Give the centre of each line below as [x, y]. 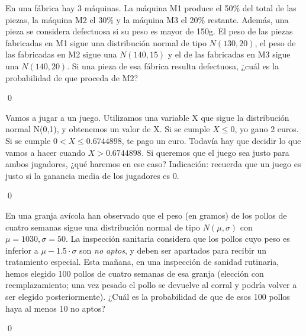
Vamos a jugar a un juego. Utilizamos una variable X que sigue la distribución [147, 117]
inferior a [22, 250]
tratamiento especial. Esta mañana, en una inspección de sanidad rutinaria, [142, 262]
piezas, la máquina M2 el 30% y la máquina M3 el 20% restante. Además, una [147, 19]
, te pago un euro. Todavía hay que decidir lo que [211, 140]
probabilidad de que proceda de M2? [72, 77]
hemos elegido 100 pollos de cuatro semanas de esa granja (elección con [135, 273]
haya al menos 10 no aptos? [55, 308]
